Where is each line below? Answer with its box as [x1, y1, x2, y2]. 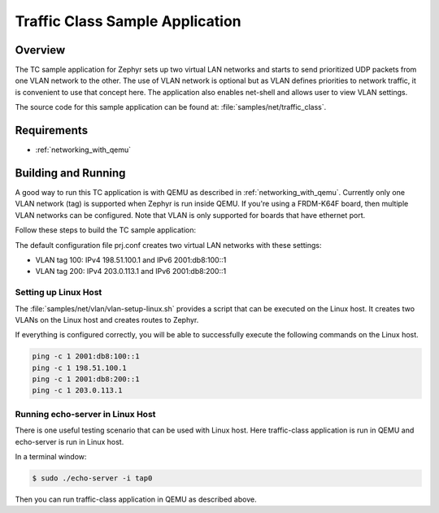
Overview [15, 43, 66, 57]
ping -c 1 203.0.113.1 [32, 386, 123, 395]
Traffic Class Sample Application [15, 12, 241, 30]
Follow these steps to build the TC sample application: [15, 225, 197, 235]
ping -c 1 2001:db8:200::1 [32, 375, 140, 384]
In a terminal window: [15, 451, 87, 461]
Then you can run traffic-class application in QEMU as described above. [15, 494, 257, 504]
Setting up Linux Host [15, 287, 102, 298]
